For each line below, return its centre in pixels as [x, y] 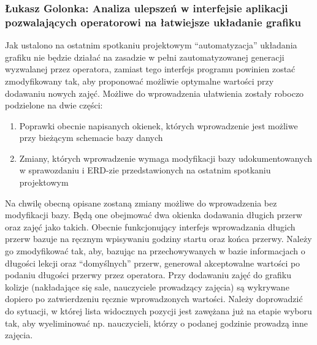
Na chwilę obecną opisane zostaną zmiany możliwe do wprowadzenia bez [141, 203]
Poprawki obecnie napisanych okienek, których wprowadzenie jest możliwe [158, 125]
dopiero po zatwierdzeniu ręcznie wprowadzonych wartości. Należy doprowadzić [154, 299]
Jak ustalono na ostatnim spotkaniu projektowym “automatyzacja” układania [151, 45]
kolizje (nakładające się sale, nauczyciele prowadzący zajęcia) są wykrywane [147, 286]
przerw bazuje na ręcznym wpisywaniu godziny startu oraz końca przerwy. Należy [158, 239]
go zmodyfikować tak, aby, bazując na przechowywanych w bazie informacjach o [155, 251]
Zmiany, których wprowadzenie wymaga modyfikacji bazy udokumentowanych [166, 158]
